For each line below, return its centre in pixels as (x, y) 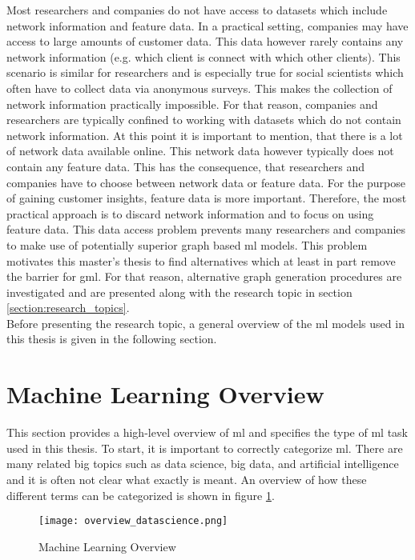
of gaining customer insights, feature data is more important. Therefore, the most (207, 198)
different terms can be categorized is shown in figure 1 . (141, 495)
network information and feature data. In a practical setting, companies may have (207, 25)
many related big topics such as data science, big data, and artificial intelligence (203, 464)
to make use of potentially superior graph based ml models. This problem (187, 244)
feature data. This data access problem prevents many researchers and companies (206, 229)
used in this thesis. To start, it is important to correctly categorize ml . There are (205, 448)
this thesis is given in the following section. (112, 339)
